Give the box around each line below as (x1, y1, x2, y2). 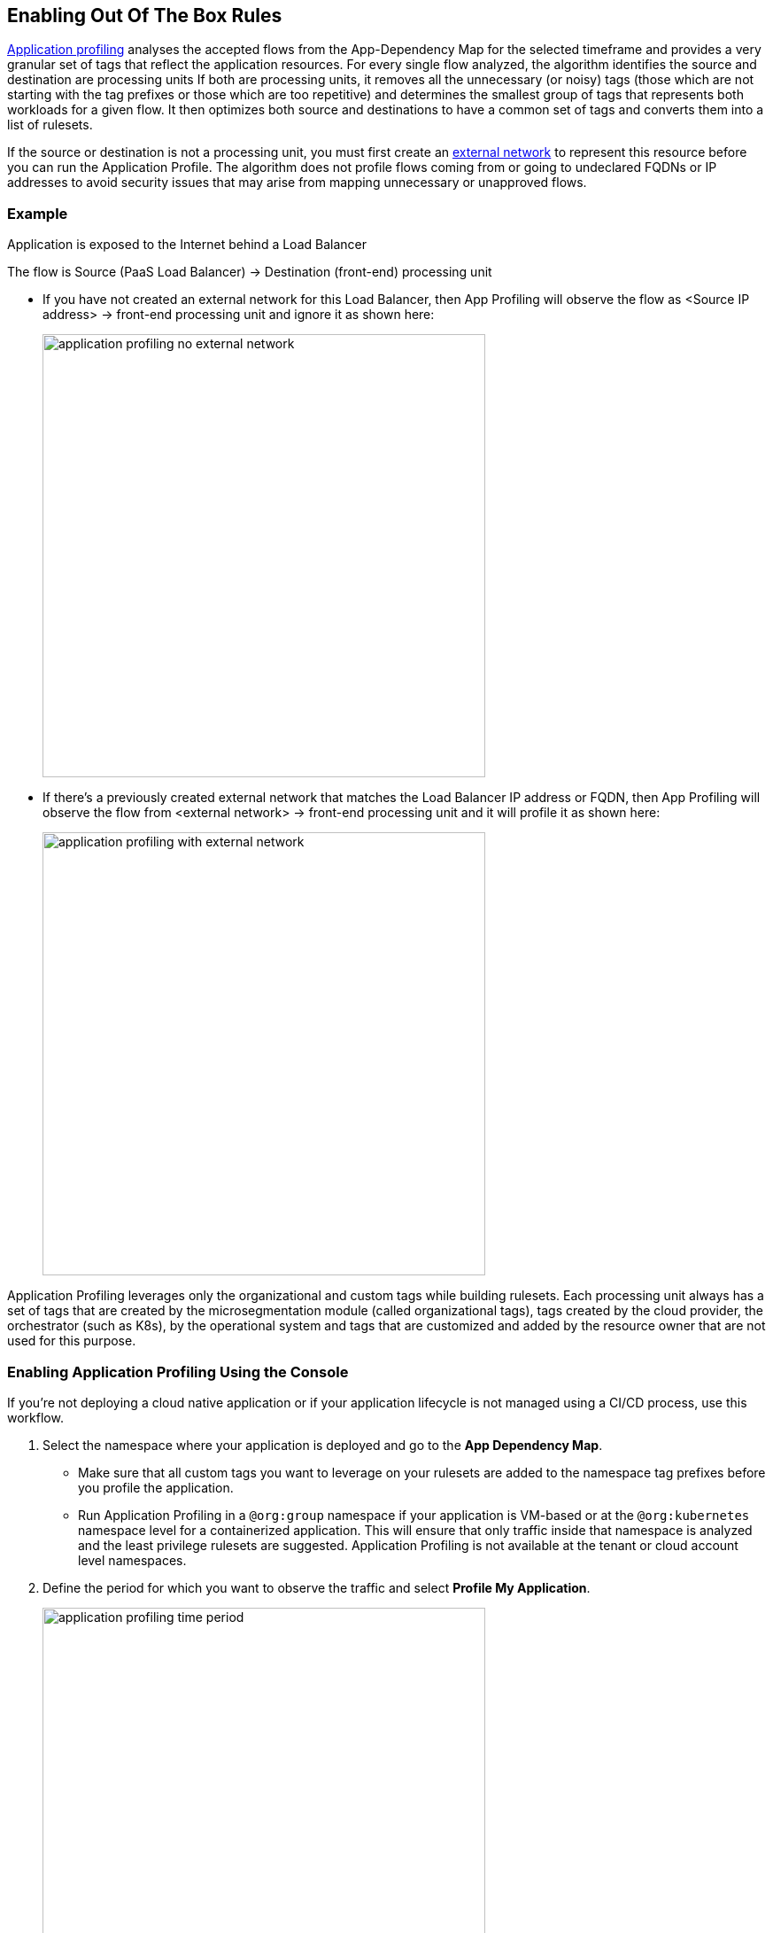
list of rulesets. (7, 117, 93, 133)
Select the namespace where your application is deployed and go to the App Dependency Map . (43, 1437, 603, 1453)
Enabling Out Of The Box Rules (7, 4, 282, 27)
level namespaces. (78, 1552, 187, 1568)
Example (7, 204, 68, 222)
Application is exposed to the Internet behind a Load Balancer (7, 237, 367, 253)
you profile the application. (78, 1479, 234, 1495)
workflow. (7, 1409, 64, 1425)
